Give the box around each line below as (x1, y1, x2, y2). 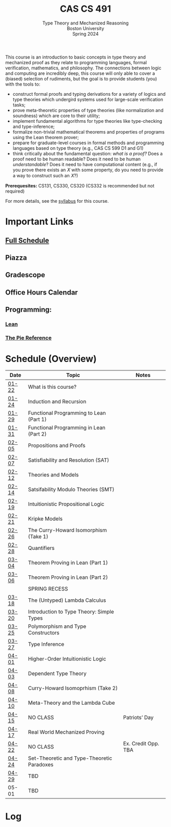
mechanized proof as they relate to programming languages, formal (5, 59, 147, 65)
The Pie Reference (5, 334, 52, 341)
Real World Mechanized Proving (27, 728, 105, 735)
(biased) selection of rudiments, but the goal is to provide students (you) (5, 75, 157, 82)
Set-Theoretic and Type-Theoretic (27, 755, 112, 762)
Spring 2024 (72, 31, 99, 37)
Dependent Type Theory (27, 670, 87, 677)
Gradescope (5, 271, 45, 279)
